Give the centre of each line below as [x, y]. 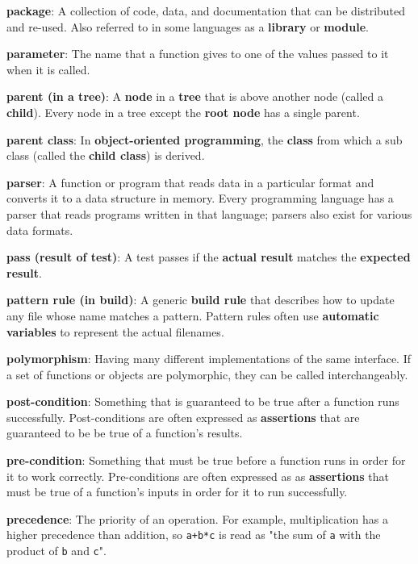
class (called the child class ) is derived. [106, 155]
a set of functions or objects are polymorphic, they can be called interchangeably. [207, 374]
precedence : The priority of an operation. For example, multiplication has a [197, 518]
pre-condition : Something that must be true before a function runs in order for [206, 460]
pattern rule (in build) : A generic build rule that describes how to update [201, 300]
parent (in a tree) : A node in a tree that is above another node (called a [195, 96]
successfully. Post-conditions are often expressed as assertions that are [183, 417]
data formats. [40, 230]
